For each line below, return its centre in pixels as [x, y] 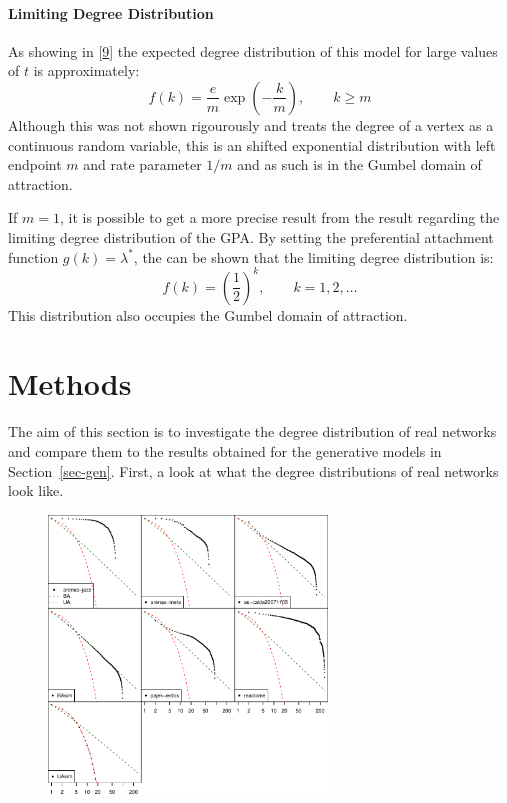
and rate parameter [142, 164]
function [33, 256]
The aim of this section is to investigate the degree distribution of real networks [252, 431]
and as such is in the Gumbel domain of [359, 164]
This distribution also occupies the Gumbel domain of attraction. [208, 314]
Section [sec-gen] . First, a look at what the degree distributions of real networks [253, 470]
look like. [36, 490]
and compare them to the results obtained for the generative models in [225, 450]
